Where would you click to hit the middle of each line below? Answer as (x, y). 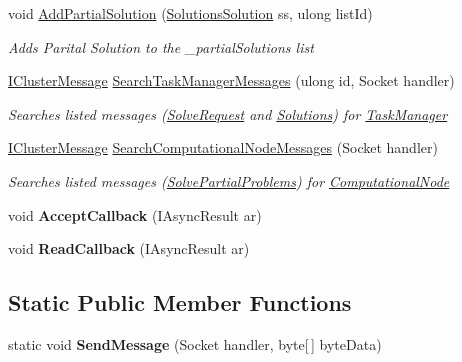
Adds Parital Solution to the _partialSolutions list (161, 46)
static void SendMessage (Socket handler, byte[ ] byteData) (195, 343)
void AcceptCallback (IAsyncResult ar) (135, 214)
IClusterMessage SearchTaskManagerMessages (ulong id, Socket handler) (231, 80)
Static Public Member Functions (180, 302)
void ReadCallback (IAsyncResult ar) (129, 248)
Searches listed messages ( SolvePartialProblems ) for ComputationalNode (229, 180)
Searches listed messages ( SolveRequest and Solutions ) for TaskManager (228, 113)
